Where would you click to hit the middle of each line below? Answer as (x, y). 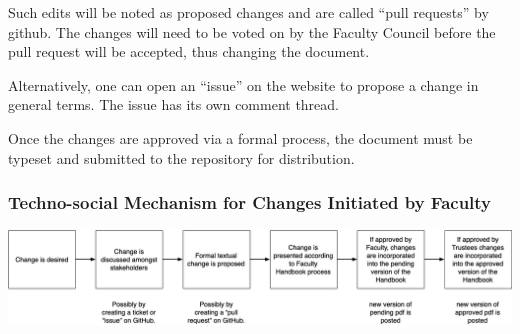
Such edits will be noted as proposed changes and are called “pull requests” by (248, 12)
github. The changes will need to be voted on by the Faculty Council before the (252, 31)
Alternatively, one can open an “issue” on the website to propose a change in (243, 84)
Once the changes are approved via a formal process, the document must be (240, 137)
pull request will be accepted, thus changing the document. (189, 51)
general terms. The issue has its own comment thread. (174, 104)
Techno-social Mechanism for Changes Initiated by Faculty (250, 202)
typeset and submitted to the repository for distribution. (181, 157)
